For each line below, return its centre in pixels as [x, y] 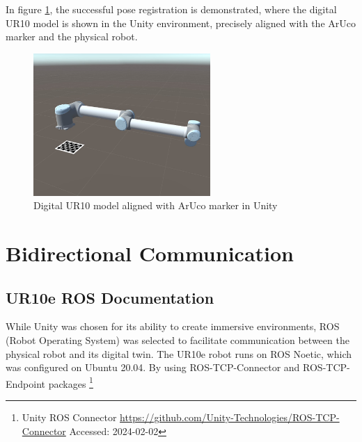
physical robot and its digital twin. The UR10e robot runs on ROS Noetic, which [179, 353]
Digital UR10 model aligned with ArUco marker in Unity [156, 205]
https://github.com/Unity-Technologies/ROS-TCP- [230, 417]
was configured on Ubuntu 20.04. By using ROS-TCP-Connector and [153, 367]
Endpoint [26, 383]
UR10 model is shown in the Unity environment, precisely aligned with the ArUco [181, 23]
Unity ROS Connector [69, 417]
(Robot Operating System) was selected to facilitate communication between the [178, 340]
